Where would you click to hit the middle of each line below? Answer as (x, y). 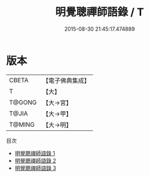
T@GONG (23, 102)
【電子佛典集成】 (66, 81)
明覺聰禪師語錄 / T (100, 12)
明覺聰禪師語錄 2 (35, 160)
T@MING (22, 124)
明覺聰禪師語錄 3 (35, 168)
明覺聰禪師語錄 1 (35, 153)
